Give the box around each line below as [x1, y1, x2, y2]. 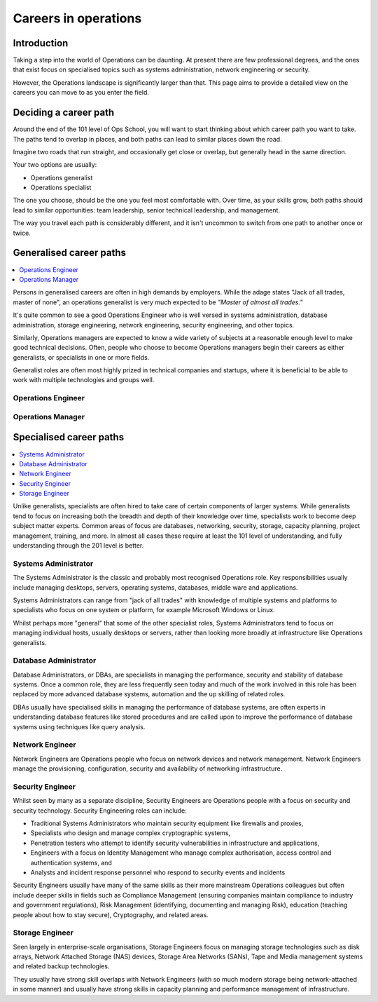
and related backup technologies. [13, 962, 110, 970]
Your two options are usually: [13, 161, 97, 169]
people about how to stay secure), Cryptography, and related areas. [13, 910, 209, 919]
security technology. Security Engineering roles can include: [13, 806, 187, 815]
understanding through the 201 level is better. [13, 541, 144, 550]
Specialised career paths [13, 431, 125, 443]
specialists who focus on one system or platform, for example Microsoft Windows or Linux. [13, 606, 276, 614]
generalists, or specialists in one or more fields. [13, 353, 150, 361]
